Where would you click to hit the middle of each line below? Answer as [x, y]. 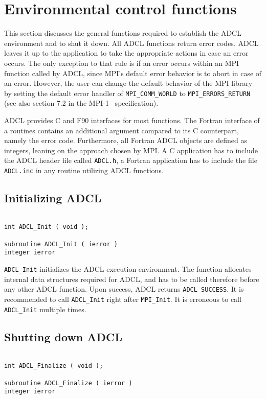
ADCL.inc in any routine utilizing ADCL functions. [84, 170]
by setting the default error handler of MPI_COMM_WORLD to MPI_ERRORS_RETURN [127, 93]
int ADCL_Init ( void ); [46, 227]
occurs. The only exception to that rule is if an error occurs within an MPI [122, 63]
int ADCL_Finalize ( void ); [54, 366]
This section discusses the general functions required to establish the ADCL [123, 33]
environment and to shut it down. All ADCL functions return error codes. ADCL [131, 43]
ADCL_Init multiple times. [45, 309]
